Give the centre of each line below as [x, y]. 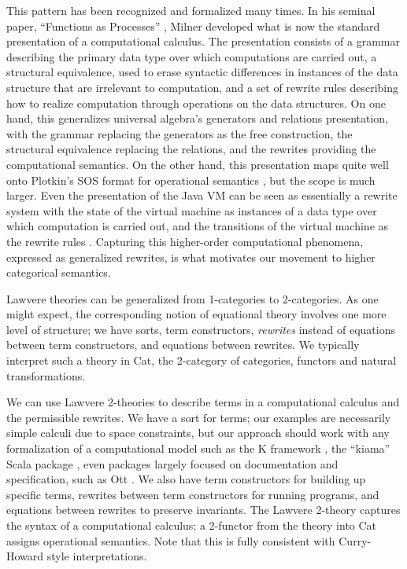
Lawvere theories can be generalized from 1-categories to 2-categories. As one [192, 298]
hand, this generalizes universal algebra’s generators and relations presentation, [197, 118]
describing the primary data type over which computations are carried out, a [192, 56]
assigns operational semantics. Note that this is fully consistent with [171, 540]
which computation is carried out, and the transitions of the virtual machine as [198, 226]
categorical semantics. [59, 272]
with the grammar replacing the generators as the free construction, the [179, 133]
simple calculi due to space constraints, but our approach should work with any [198, 433]
